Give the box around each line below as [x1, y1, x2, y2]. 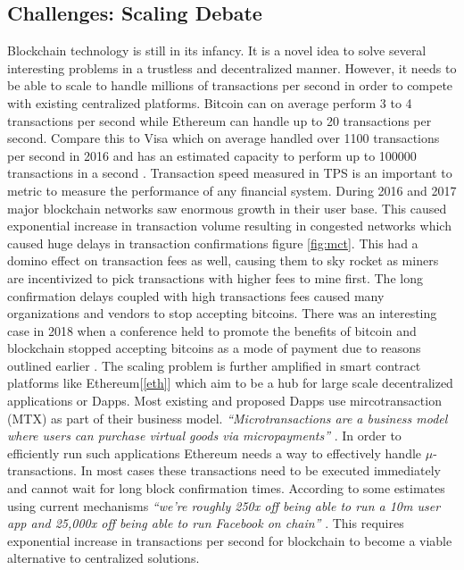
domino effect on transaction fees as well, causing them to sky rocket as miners [7, 251, 439, 270]
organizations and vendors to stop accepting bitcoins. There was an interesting [7, 304, 437, 323]
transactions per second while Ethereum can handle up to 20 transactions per [7, 111, 432, 130]
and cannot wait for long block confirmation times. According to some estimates [7, 479, 445, 498]
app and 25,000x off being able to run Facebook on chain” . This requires [7, 514, 404, 532]
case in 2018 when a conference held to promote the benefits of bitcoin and [7, 321, 417, 339]
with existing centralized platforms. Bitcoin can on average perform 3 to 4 [7, 93, 412, 112]
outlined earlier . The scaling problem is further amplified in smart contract [7, 356, 421, 374]
